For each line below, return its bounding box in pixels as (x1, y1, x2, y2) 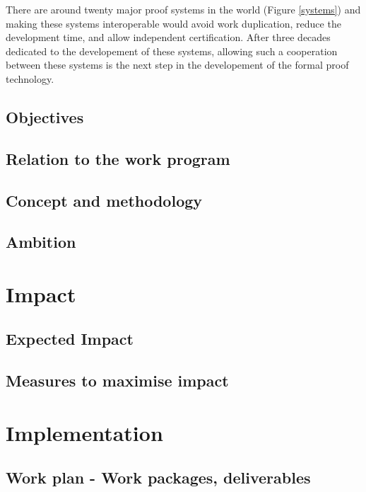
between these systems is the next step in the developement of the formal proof (6, 57, 349, 72)
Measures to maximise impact (6, 370, 229, 391)
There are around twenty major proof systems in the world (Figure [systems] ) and (6, 2, 361, 16)
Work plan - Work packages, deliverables (6, 467, 311, 488)
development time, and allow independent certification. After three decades (6, 30, 331, 45)
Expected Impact (6, 328, 134, 350)
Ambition (6, 231, 76, 253)
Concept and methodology (6, 189, 203, 211)
